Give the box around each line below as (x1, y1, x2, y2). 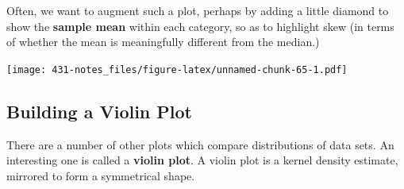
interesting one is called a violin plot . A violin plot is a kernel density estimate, (6, 152, 398, 168)
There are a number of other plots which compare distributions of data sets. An (6, 136, 394, 152)
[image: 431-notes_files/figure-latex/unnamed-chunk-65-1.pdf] (6, 64, 348, 75)
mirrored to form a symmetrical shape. (6, 167, 195, 183)
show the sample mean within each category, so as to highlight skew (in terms (6, 17, 394, 34)
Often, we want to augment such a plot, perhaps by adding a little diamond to (6, 2, 389, 18)
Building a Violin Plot (6, 98, 192, 123)
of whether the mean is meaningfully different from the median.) (6, 33, 320, 50)
